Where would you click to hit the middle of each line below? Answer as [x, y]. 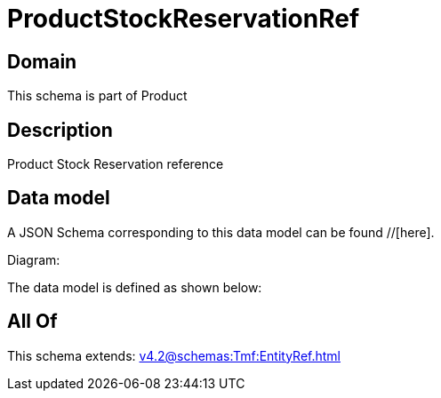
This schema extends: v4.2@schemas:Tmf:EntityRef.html [174, 355]
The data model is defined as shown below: [135, 287]
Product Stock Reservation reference [116, 164]
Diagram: [34, 259]
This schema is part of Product [97, 96]
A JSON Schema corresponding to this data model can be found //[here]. [221, 232]
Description [60, 130]
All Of [32, 322]
